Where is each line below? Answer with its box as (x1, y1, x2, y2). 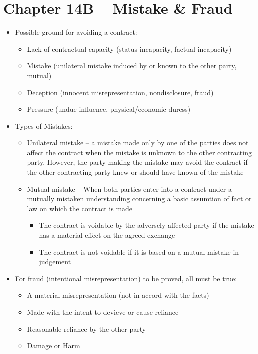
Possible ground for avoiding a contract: (15, 27, 137, 37)
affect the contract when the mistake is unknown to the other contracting (27, 147, 252, 157)
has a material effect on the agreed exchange (39, 230, 175, 240)
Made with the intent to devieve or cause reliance (27, 307, 179, 317)
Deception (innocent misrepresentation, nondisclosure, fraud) (27, 87, 214, 97)
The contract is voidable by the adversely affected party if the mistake (39, 220, 254, 230)
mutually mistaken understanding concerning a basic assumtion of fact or (27, 193, 252, 204)
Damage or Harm (27, 340, 80, 351)
